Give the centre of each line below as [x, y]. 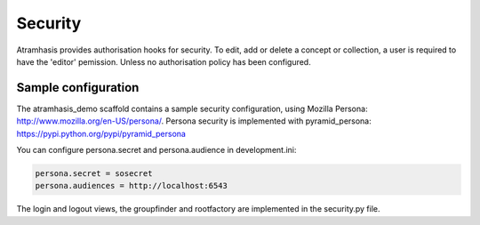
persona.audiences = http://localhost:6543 [132, 186]
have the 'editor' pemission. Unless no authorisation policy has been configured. [164, 61]
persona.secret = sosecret [94, 173]
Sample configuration [78, 88]
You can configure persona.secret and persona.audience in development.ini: [156, 150]
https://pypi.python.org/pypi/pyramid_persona [101, 133]
